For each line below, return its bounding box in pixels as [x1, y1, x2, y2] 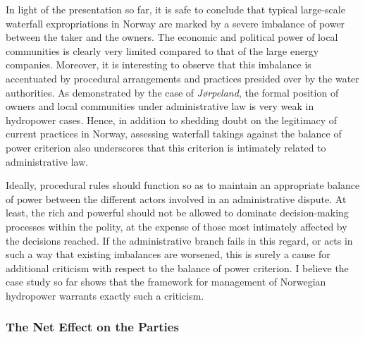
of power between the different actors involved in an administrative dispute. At [6, 191, 347, 206]
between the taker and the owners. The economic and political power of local [6, 30, 338, 44]
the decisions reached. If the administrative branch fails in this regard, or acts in [6, 233, 353, 247]
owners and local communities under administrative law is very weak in [6, 99, 314, 114]
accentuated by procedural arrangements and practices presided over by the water [6, 71, 359, 85]
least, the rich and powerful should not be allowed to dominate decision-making [6, 205, 349, 220]
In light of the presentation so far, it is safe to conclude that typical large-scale [6, 2, 345, 16]
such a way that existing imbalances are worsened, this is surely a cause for [6, 247, 330, 262]
